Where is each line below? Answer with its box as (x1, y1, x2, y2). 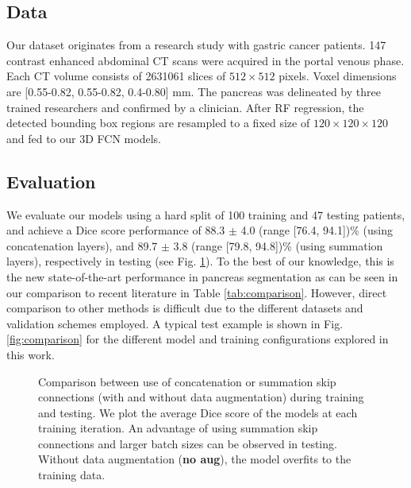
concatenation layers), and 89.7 (6, 237, 158, 254)
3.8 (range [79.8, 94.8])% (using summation (173, 237, 383, 254)
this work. (6, 346, 55, 362)
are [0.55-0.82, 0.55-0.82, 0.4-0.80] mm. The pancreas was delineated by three (6, 83, 381, 99)
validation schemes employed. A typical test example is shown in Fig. (6, 315, 344, 331)
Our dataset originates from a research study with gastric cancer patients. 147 (6, 37, 386, 53)
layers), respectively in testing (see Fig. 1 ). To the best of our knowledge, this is (6, 253, 394, 269)
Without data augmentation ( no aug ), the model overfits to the (38, 451, 351, 467)
